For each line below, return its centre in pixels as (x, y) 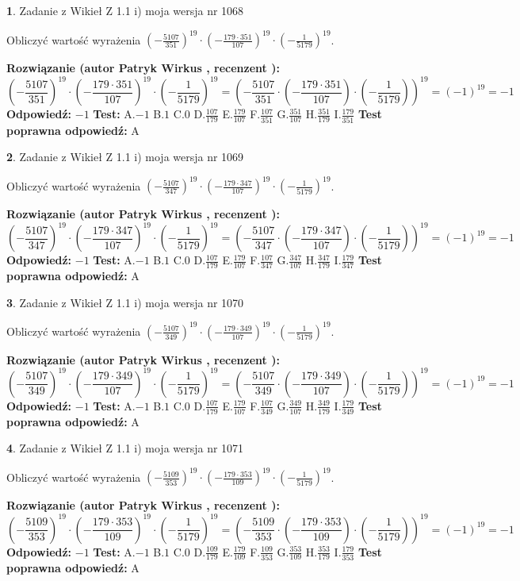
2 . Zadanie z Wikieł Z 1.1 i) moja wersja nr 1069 (125, 157)
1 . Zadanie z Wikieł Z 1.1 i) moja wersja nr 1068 (125, 10)
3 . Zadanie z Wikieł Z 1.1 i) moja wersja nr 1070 (125, 302)
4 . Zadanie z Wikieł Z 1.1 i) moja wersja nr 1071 (125, 448)
